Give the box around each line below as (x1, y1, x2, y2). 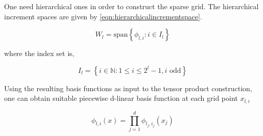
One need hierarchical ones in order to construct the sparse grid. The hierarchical (4, 1, 259, 11)
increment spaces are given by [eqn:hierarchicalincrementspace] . (4, 11, 202, 21)
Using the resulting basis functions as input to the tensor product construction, (4, 83, 252, 93)
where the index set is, (4, 48, 75, 59)
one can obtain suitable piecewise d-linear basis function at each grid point (4, 93, 238, 103)
